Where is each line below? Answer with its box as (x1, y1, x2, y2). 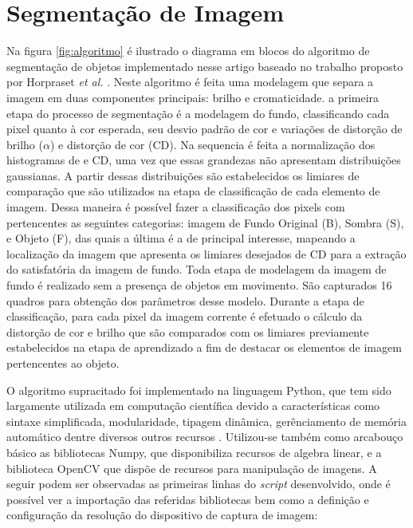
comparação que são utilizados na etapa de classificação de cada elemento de (6, 183, 380, 199)
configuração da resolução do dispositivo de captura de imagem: (6, 506, 318, 523)
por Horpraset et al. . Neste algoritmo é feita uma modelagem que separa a (6, 73, 374, 90)
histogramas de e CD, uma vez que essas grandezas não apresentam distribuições (6, 152, 401, 168)
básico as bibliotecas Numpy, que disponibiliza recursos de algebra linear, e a (6, 443, 382, 460)
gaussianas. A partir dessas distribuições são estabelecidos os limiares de (6, 167, 360, 183)
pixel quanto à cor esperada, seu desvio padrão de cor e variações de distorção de (6, 120, 403, 137)
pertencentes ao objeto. (6, 355, 120, 371)
